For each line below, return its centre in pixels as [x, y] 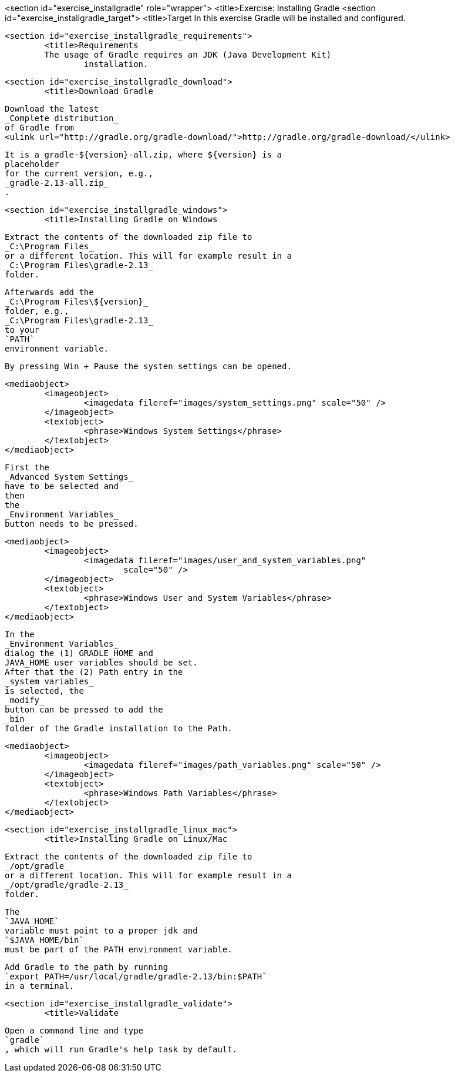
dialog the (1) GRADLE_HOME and [79, 653]
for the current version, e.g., [79, 173]
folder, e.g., [37, 311]
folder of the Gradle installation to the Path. [119, 728]
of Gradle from [40, 128]
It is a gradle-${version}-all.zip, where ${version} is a [144, 155]
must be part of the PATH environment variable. [119, 949]
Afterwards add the [49, 292]
